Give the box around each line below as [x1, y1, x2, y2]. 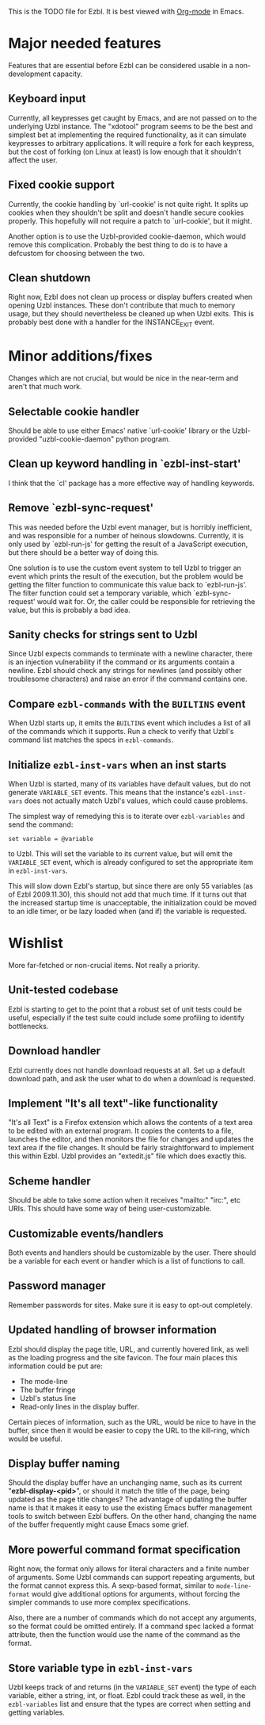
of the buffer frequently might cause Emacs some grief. [8, 1520, 189, 1529]
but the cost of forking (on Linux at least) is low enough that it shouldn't [8, 147, 241, 156]
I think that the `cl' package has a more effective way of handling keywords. [8, 478, 256, 488]
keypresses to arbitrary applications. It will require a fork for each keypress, [8, 138, 255, 147]
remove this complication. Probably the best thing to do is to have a [8, 239, 228, 249]
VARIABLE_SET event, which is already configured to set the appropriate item [8, 857, 254, 866]
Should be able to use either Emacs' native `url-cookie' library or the [8, 426, 231, 435]
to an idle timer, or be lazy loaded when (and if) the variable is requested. [8, 906, 247, 916]
